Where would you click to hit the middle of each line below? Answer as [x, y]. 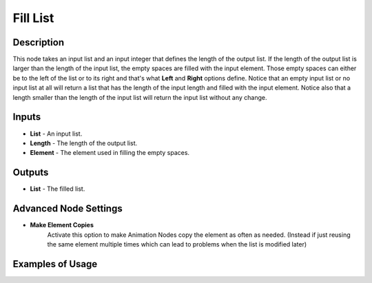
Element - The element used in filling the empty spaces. [110, 153]
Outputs [31, 172]
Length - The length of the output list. [84, 143]
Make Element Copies [62, 225]
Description [39, 42]
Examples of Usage [55, 264]
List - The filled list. [58, 189]
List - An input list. [56, 134]
